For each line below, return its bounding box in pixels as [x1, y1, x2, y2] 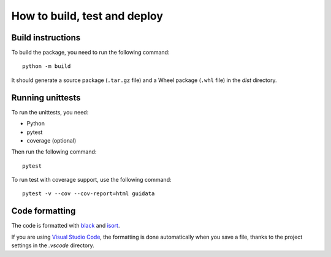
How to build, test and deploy [11, 9, 164, 23]
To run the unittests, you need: [11, 108, 89, 116]
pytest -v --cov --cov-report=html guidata [22, 190, 155, 197]
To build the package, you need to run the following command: [11, 49, 170, 56]
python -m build [22, 63, 71, 70]
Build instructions [11, 32, 81, 43]
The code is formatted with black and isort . [11, 222, 120, 229]
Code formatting [11, 206, 76, 217]
